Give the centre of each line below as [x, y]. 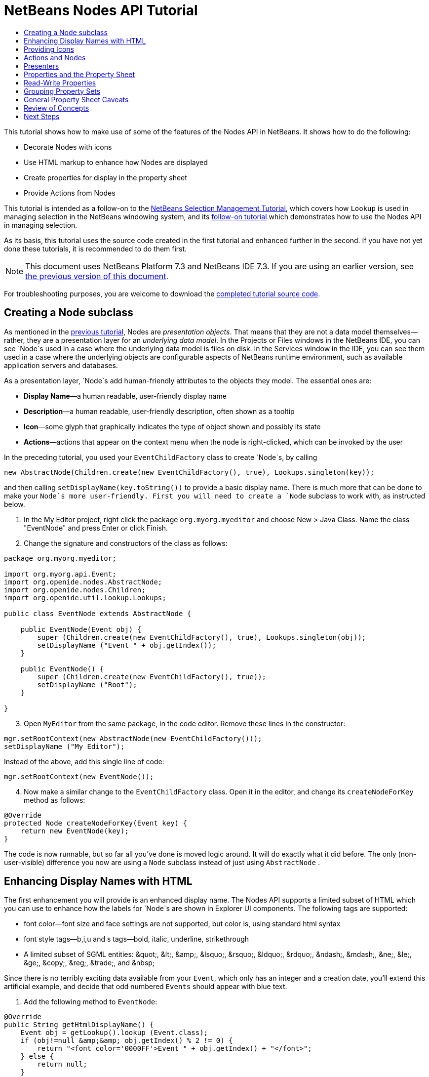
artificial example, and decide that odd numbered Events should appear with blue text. [146, 987]
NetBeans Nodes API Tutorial [101, 10]
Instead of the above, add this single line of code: [84, 761]
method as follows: [55, 800]
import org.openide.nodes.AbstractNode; [83, 582]
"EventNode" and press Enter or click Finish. [96, 528]
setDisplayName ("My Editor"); [64, 746]
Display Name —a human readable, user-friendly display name [125, 396]
